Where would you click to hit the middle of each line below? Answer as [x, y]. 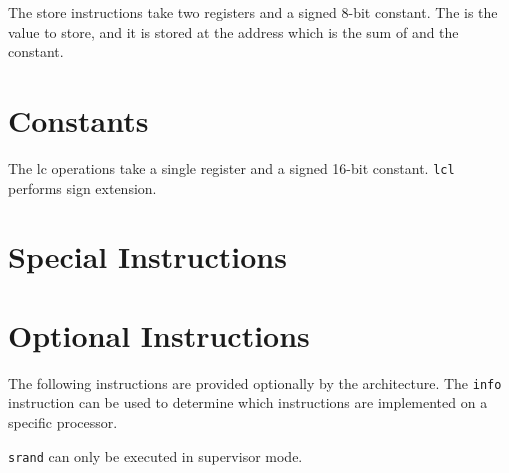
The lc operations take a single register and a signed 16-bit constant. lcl [231, 167]
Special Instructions [147, 256]
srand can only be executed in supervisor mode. [155, 455]
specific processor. [63, 421]
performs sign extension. [82, 187]
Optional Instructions [159, 334]
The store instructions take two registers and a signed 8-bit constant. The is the [253, 12]
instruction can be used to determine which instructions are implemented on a [248, 402]
